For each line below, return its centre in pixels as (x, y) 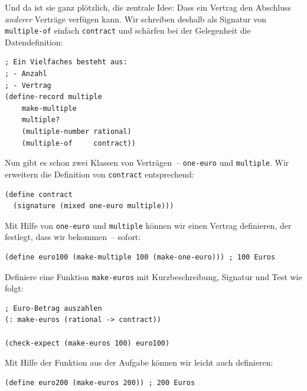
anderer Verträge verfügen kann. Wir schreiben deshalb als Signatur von (135, 19)
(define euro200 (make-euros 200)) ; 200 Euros (100, 382)
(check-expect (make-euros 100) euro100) (87, 343)
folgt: (14, 288)
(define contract (39, 194)
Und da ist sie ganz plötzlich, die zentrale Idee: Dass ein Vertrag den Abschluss (148, 7)
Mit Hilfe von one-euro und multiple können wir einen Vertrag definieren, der (148, 225)
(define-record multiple (53, 97)
